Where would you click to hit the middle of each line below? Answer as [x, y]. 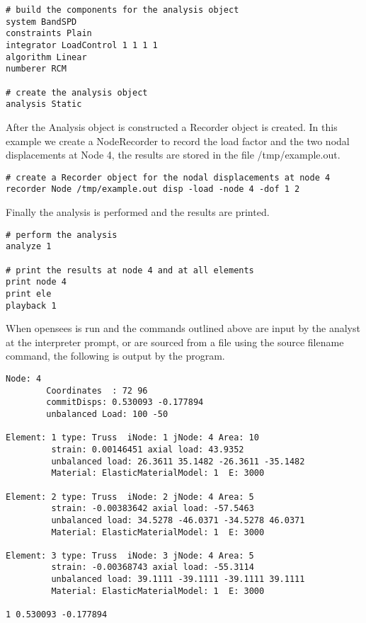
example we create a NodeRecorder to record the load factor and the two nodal [178, 141]
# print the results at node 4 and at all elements [130, 270]
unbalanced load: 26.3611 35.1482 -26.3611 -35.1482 [178, 461]
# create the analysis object [77, 92]
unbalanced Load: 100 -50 [107, 414]
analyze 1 [29, 247]
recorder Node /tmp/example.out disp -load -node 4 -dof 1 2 [153, 189]
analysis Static [44, 104]
